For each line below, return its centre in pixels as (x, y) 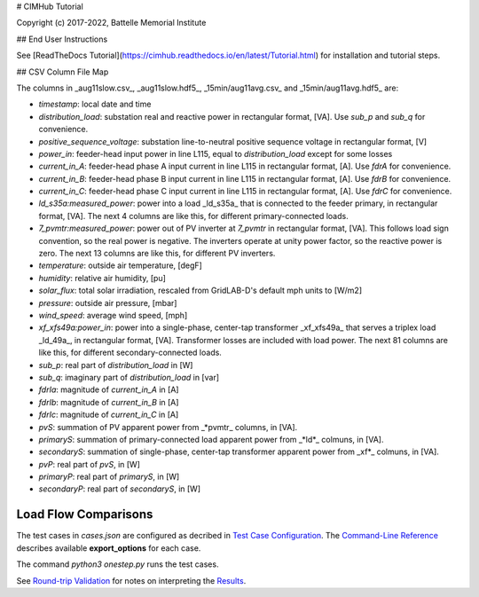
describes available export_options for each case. (109, 548)
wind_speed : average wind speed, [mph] (113, 315)
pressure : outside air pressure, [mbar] (108, 302)
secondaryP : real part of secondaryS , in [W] (120, 489)
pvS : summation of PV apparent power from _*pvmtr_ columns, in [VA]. (168, 427)
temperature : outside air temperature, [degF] (121, 265)
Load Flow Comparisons (85, 515)
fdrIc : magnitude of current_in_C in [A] (109, 415)
